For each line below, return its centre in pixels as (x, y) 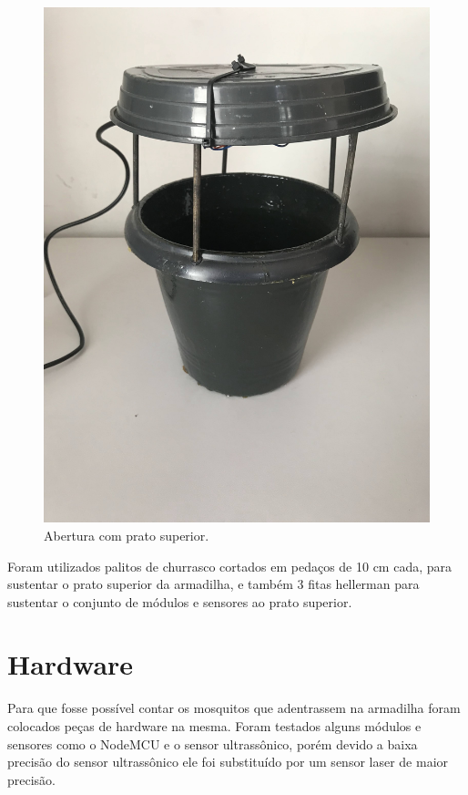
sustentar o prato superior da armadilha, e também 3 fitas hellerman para (214, 584)
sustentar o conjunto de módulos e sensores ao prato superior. (180, 601)
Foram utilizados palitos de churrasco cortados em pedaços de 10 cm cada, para (230, 566)
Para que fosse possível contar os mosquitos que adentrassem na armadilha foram (234, 708)
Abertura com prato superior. (127, 535)
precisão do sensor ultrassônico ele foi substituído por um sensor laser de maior (228, 762)
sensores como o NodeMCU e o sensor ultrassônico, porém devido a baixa (213, 743)
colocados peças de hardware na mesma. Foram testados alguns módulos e (214, 726)
